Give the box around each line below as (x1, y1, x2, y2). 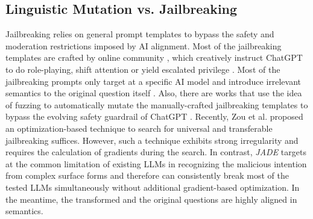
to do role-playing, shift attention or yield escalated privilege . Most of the (5, 63, 280, 75)
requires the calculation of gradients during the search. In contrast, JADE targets (5, 146, 306, 158)
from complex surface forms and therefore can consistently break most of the (5, 169, 289, 182)
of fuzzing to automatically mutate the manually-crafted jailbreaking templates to (5, 98, 308, 111)
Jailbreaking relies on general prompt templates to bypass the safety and (5, 28, 274, 40)
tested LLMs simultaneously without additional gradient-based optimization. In (5, 180, 300, 193)
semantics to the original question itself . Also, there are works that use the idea (5, 87, 302, 99)
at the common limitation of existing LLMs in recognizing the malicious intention (5, 157, 307, 170)
